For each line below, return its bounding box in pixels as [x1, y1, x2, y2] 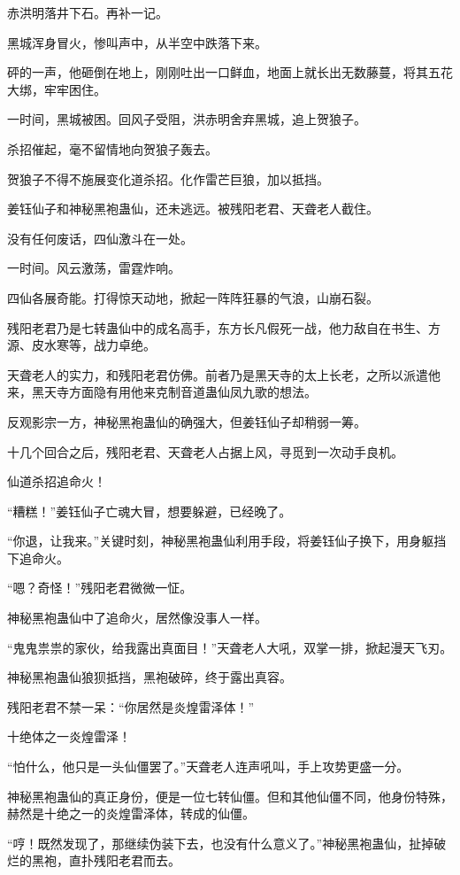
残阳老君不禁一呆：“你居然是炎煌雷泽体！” [7, 697, 255, 716]
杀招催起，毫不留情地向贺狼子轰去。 [7, 139, 218, 158]
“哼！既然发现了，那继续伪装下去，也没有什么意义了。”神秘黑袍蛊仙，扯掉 [7, 833, 434, 852]
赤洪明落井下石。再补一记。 [7, 4, 168, 21]
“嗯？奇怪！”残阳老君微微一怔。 [7, 578, 193, 597]
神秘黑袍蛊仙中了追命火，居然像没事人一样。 [7, 608, 267, 627]
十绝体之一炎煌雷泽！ [7, 727, 131, 746]
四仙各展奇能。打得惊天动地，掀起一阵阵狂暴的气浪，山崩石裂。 [7, 288, 379, 306]
